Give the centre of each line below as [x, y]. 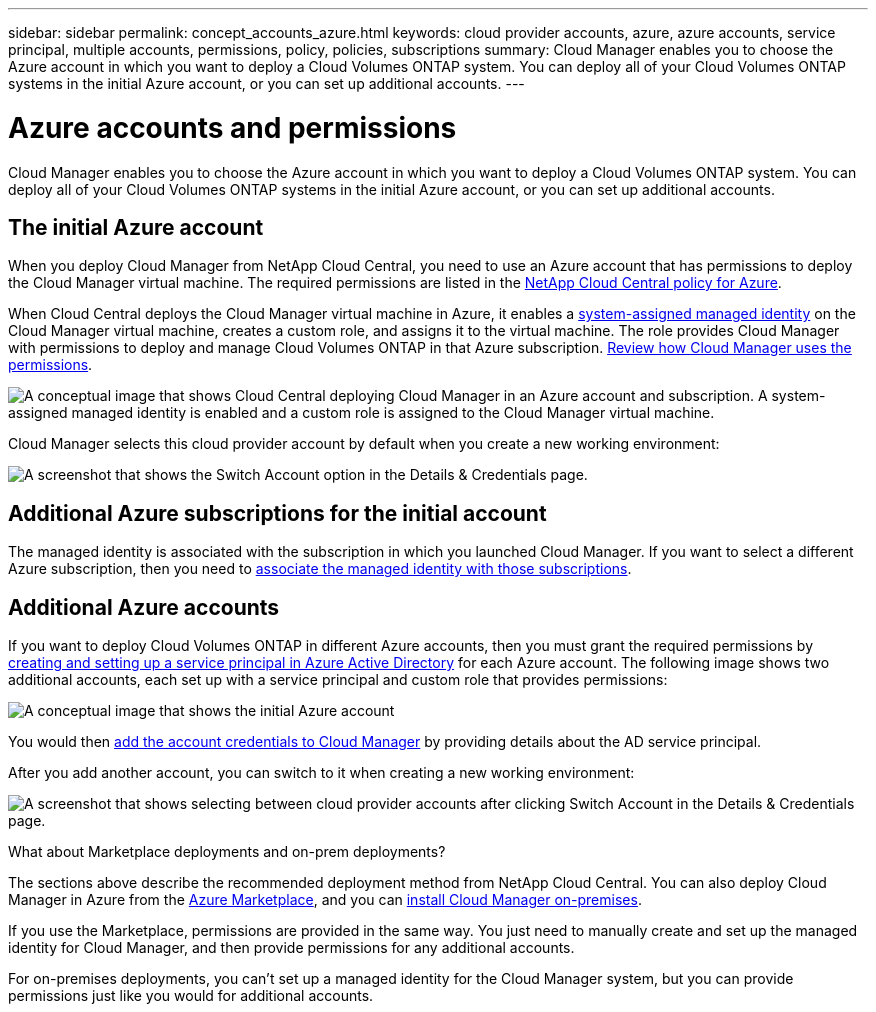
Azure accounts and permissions [232, 127]
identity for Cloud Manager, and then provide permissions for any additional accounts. [291, 948]
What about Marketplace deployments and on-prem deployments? [227, 852]
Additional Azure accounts [144, 607]
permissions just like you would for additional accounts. [191, 996]
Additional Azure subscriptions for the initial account [277, 513]
